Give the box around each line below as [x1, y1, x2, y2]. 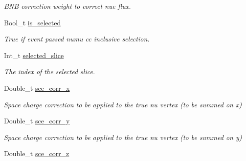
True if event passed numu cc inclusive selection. [4, 34, 150, 44]
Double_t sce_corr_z [4, 148, 69, 159]
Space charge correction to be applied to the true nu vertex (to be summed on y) [4, 132, 242, 142]
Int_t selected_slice [4, 50, 64, 60]
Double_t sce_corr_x [4, 82, 70, 93]
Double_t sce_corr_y [4, 116, 70, 126]
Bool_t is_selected [4, 17, 61, 27]
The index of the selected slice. [4, 66, 95, 77]
